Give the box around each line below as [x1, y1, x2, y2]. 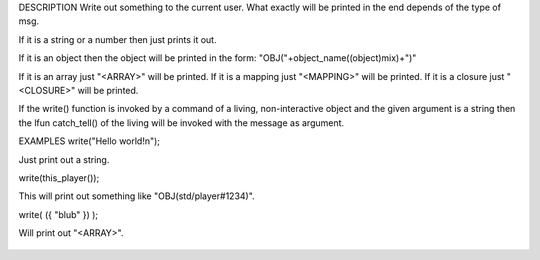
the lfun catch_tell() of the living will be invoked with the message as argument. [18, 116, 345, 129]
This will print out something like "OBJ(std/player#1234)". [18, 190, 255, 202]
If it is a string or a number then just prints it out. [18, 33, 217, 45]
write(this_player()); [18, 171, 100, 184]
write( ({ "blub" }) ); [18, 208, 99, 220]
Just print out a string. [18, 153, 110, 165]
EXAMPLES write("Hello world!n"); [18, 135, 160, 147]
